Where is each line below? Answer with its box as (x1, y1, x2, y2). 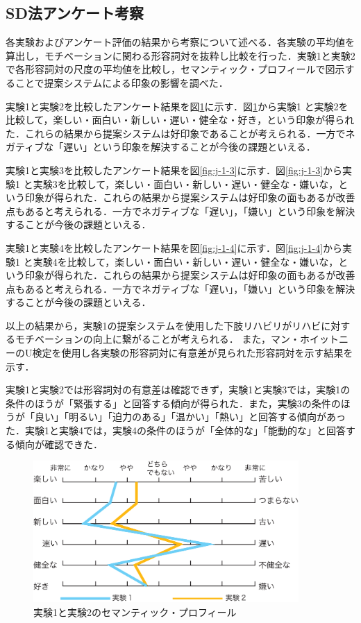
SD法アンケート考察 (6, 2, 144, 24)
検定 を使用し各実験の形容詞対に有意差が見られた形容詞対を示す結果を (32, 345, 353, 360)
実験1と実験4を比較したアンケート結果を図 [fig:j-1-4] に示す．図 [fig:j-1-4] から (6, 240, 343, 255)
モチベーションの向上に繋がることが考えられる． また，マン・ (15, 332, 301, 346)
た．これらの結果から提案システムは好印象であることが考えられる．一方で (6, 126, 346, 140)
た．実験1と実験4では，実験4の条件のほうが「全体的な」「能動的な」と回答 (6, 423, 346, 438)
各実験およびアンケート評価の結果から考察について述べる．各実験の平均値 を (6, 35, 355, 49)
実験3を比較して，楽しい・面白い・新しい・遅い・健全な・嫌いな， (33, 176, 339, 191)
